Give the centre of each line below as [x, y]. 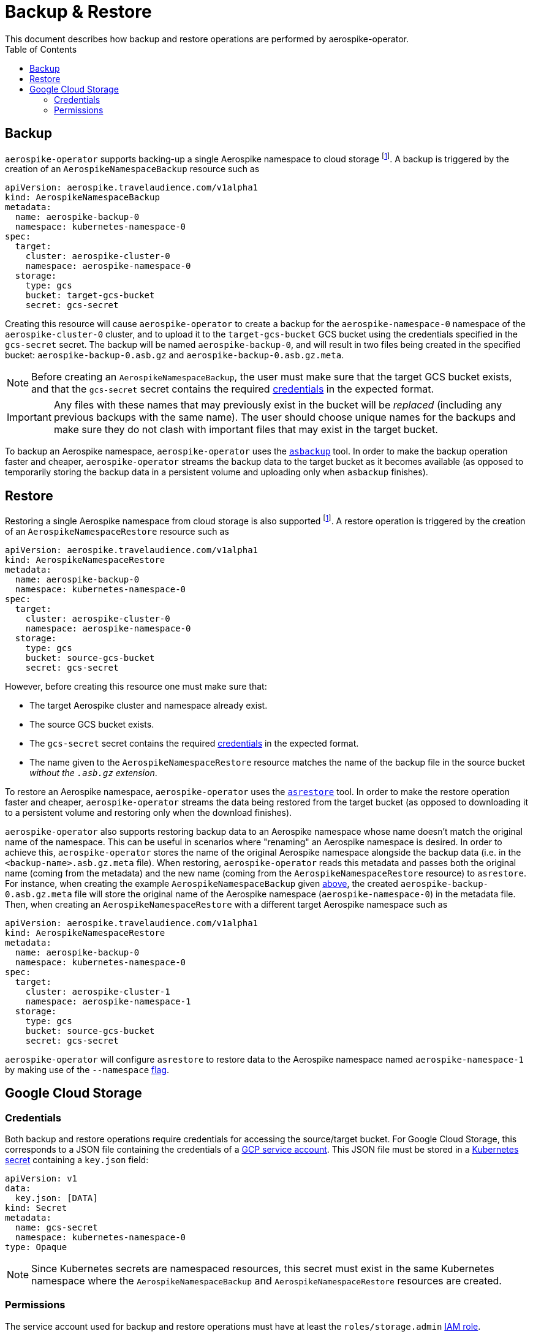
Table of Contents [41, 49]
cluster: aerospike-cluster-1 [98, 991]
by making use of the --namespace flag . [87, 1069]
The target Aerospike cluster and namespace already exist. [149, 705]
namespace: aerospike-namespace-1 [108, 1001]
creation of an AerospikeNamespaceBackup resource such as [132, 169]
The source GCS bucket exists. [92, 724]
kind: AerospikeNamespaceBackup [82, 198]
